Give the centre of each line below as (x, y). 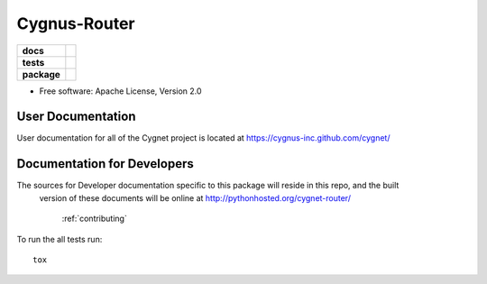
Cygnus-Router (76, 23)
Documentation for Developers (105, 164)
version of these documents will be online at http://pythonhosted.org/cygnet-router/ (195, 197)
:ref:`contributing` (95, 219)
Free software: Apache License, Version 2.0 (120, 91)
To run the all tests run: (60, 239)
